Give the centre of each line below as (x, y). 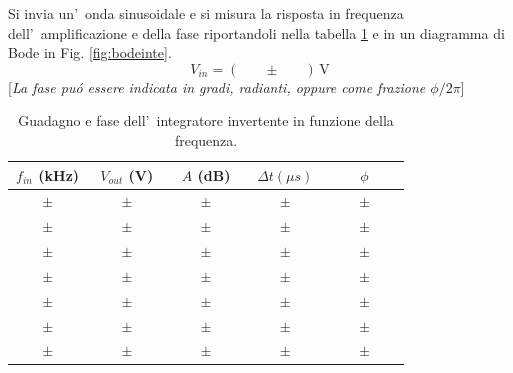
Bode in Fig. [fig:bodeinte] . (90, 52)
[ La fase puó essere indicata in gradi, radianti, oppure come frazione (217, 86)
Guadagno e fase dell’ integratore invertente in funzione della (206, 120)
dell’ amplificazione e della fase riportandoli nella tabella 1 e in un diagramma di (256, 32)
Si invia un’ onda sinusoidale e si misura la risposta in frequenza (206, 13)
